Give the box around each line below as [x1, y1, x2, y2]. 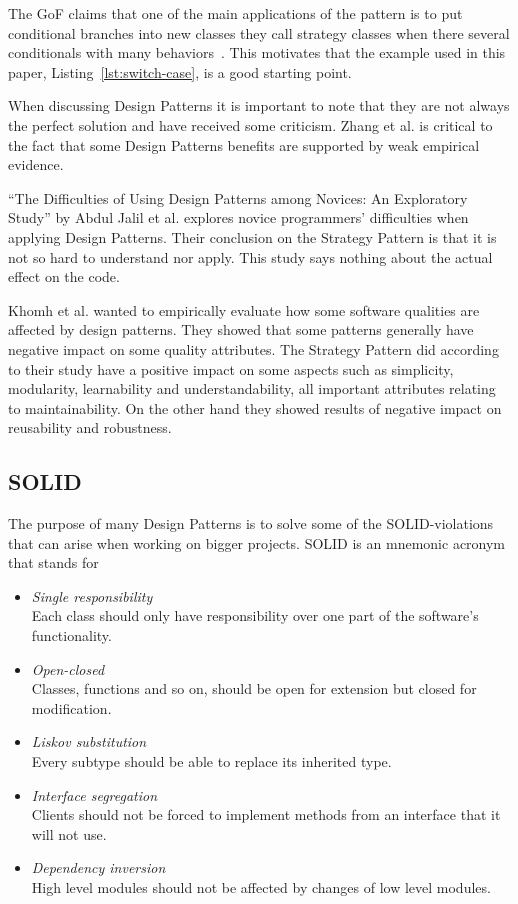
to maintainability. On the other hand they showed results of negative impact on [8, 397, 502, 418]
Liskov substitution [31, 731, 147, 752]
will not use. [31, 823, 107, 844]
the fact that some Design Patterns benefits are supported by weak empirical [8, 134, 480, 155]
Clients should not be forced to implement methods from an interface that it [31, 804, 501, 825]
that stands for [8, 552, 99, 573]
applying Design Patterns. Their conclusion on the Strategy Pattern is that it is [8, 226, 497, 247]
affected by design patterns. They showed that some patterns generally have [8, 319, 474, 340]
